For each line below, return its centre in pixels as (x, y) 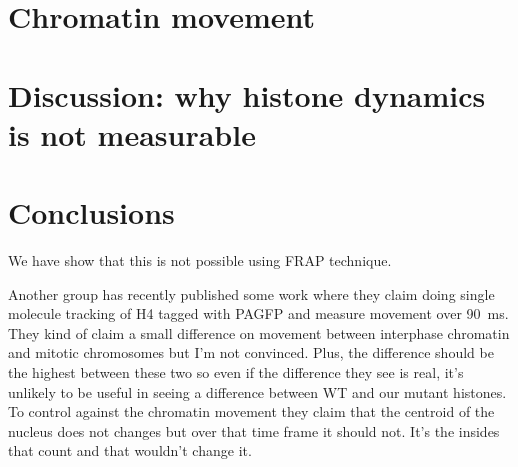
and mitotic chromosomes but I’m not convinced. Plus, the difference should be (251, 352)
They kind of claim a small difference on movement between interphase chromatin (259, 332)
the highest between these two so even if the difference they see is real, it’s (236, 372)
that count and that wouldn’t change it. (130, 450)
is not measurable (132, 133)
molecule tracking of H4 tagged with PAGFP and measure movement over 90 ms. (258, 313)
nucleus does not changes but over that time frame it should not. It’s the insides (254, 430)
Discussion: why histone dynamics (247, 94)
